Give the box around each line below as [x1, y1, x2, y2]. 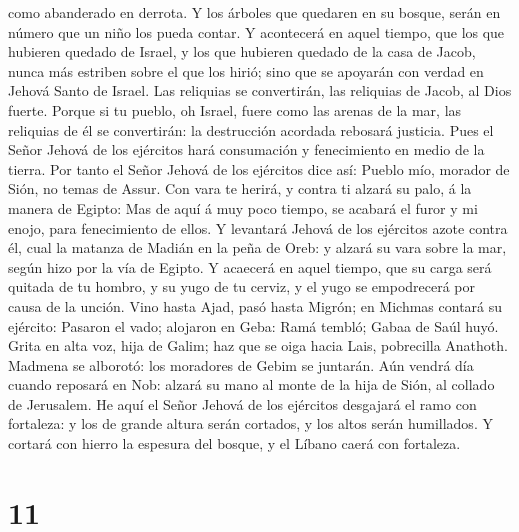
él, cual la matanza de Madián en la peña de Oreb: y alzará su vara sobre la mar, [8, 237, 507, 258]
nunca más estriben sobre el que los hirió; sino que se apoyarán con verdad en [8, 60, 484, 81]
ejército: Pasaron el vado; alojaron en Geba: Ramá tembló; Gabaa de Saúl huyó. [8, 315, 499, 336]
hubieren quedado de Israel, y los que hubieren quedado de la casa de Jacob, [8, 41, 476, 62]
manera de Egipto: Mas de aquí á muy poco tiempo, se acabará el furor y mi [8, 197, 478, 218]
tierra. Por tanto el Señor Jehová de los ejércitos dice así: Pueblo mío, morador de [8, 158, 510, 179]
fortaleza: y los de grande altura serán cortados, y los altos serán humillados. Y [8, 413, 493, 434]
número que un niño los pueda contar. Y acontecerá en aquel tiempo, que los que [8, 21, 505, 42]
